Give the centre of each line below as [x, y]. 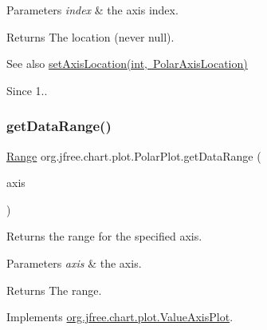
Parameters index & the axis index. [92, 10]
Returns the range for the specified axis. [104, 236]
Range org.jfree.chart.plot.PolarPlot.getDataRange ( [134, 155]
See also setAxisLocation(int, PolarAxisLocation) [127, 64]
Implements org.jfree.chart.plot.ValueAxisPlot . [120, 317]
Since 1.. [27, 90]
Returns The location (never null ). [90, 36]
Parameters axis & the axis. [74, 262]
